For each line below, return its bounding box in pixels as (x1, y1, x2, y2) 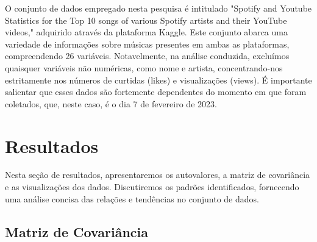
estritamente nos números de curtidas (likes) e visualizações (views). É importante (5, 73, 312, 86)
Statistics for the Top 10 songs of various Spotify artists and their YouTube (5, 13, 287, 26)
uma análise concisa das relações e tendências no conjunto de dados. (5, 192, 259, 205)
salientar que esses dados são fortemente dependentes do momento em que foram (5, 85, 307, 98)
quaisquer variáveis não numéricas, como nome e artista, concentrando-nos (5, 61, 283, 74)
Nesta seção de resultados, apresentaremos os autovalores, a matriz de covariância (5, 168, 310, 181)
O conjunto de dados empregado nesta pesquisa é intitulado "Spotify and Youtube (5, 2, 312, 14)
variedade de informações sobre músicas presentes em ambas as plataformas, (5, 37, 290, 50)
